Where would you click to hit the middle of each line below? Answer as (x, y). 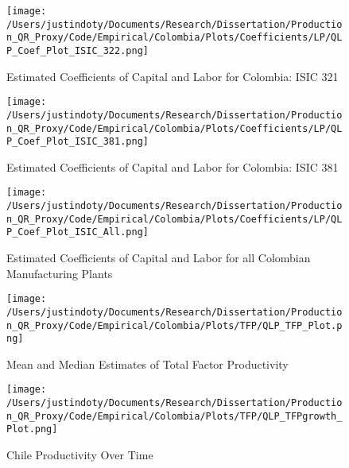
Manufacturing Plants (60, 273)
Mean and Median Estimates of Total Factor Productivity (147, 364)
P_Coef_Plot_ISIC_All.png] (78, 232)
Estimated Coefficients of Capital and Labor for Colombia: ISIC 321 (173, 76)
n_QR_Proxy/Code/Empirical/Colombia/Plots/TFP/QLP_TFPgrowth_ (174, 416)
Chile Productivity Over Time (80, 455)
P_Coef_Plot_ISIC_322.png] (78, 50)
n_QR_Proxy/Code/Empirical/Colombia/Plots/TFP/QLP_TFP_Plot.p (174, 325)
